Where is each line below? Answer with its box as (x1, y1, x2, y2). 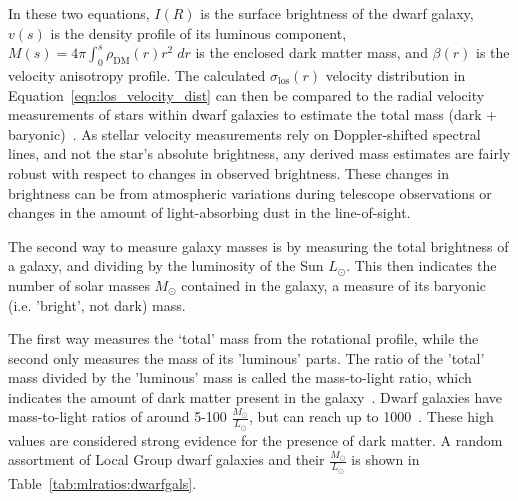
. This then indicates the (346, 255, 497, 276)
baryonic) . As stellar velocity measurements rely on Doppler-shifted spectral (8, 123, 481, 144)
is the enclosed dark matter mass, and (195, 42, 428, 63)
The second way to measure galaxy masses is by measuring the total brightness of (8, 235, 509, 256)
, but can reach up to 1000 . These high (249, 406, 494, 427)
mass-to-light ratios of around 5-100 (8, 406, 227, 427)
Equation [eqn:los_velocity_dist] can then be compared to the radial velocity (8, 84, 485, 105)
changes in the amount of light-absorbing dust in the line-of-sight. (8, 202, 411, 223)
